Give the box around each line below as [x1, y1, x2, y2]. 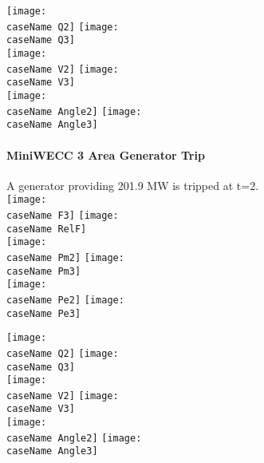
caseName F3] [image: [6, 209, 119, 221]
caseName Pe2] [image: [6, 294, 124, 306]
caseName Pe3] [6, 307, 81, 319]
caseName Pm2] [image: [6, 251, 124, 263]
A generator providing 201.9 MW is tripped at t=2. [6, 176, 259, 193]
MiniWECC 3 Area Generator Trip [6, 146, 205, 163]
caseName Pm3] [6, 265, 81, 277]
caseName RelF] [6, 223, 87, 235]
